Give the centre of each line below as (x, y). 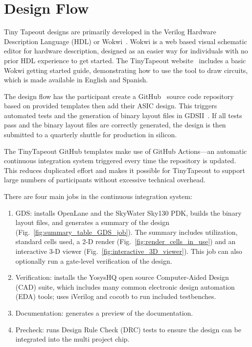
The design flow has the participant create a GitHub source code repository (119, 96)
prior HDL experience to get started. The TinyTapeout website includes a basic (125, 60)
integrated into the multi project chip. (72, 339)
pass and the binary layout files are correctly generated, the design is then (115, 125)
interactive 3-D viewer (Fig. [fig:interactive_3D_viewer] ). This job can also (129, 251)
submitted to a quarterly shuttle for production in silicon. (91, 135)
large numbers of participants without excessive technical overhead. (105, 180)
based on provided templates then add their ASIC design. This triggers (111, 106)
